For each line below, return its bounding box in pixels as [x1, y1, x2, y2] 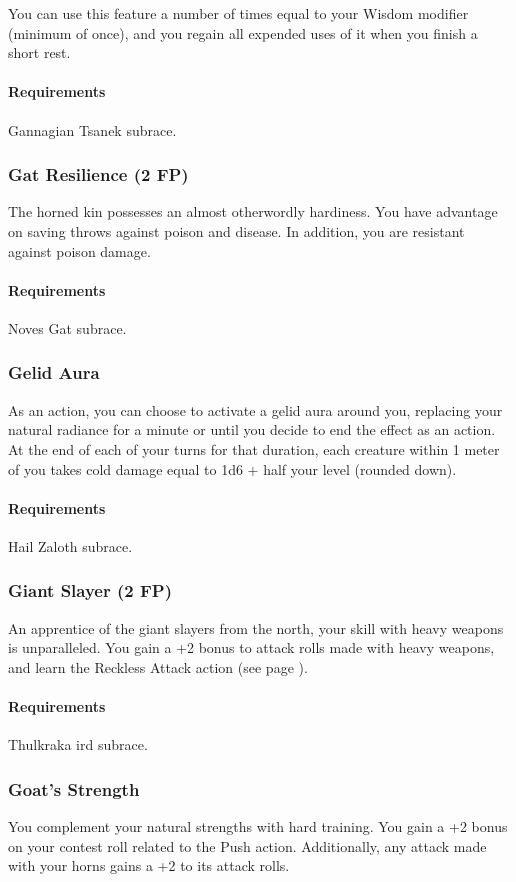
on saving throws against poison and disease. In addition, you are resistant [8, 220, 465, 241]
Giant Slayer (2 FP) [8, 578, 173, 603]
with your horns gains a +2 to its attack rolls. [8, 855, 290, 876]
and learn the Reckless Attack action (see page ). [8, 656, 308, 677]
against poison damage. [8, 240, 151, 261]
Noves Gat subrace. [8, 317, 127, 338]
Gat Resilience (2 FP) [8, 162, 189, 187]
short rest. [8, 42, 71, 63]
